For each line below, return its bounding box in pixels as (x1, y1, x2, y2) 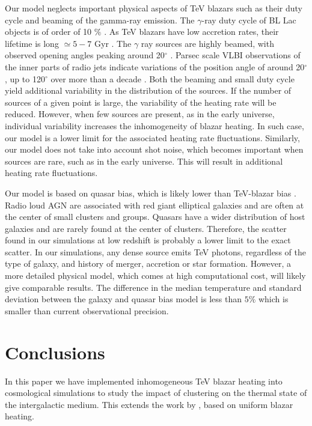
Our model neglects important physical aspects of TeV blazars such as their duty (5, 2, 302, 14)
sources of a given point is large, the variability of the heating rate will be (5, 96, 277, 108)
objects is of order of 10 (5, 25, 92, 38)
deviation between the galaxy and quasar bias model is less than (5, 293, 242, 305)
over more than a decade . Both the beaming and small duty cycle (50, 72, 295, 85)
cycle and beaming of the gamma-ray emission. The (5, 13, 195, 26)
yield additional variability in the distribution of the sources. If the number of (5, 84, 292, 97)
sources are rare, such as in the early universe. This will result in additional (5, 154, 283, 167)
